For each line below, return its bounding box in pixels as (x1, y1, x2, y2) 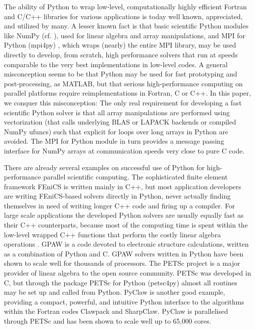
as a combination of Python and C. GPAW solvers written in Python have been (4, 248, 244, 258)
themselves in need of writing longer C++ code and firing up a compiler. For (4, 200, 235, 210)
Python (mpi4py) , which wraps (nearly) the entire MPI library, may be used (4, 40, 236, 50)
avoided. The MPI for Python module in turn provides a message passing (4, 136, 224, 146)
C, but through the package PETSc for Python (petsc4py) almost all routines (4, 277, 237, 287)
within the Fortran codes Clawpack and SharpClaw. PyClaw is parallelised (4, 306, 228, 316)
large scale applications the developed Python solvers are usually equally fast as (4, 210, 244, 220)
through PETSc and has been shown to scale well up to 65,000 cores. (4, 316, 211, 326)
